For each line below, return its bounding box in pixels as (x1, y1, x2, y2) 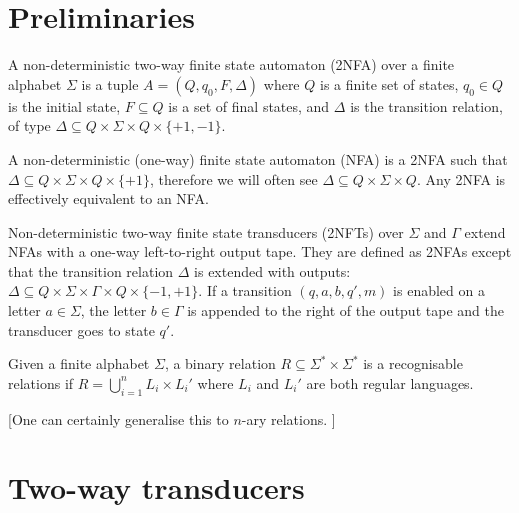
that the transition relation (8, 260, 174, 281)
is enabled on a (393, 280, 485, 301)
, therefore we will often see (150, 168, 318, 189)
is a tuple (81, 73, 139, 94)
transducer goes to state (8, 319, 155, 340)
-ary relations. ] (241, 408, 336, 429)
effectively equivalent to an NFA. (8, 188, 209, 209)
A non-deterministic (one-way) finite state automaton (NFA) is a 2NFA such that (8, 148, 508, 169)
